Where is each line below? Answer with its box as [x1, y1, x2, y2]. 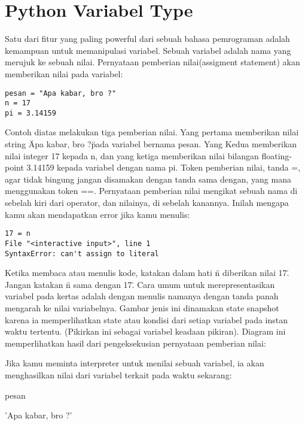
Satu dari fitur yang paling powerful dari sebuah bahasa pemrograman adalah [5, 32, 290, 45]
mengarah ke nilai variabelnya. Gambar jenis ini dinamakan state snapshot [5, 301, 279, 314]
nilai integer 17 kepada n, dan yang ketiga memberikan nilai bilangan [5, 149, 259, 162]
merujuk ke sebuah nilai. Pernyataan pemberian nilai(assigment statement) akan [5, 56, 300, 68]
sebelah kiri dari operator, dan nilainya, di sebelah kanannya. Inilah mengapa [5, 196, 289, 209]
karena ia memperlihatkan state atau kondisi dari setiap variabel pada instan [5, 313, 288, 326]
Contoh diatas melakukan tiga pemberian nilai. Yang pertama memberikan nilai [5, 126, 299, 138]
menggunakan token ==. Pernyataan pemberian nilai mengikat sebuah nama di [5, 184, 298, 197]
